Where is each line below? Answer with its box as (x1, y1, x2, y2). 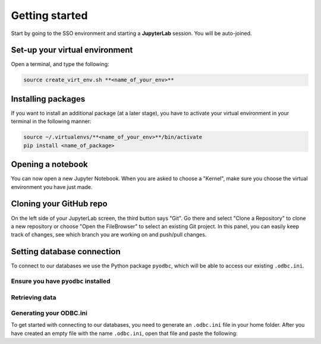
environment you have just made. (11, 183, 93, 190)
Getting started (11, 9, 88, 22)
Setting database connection (11, 247, 121, 257)
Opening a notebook (11, 159, 89, 169)
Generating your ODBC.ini (11, 309, 87, 317)
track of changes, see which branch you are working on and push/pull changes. (11, 231, 207, 238)
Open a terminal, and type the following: (11, 61, 109, 68)
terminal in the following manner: (11, 118, 92, 125)
